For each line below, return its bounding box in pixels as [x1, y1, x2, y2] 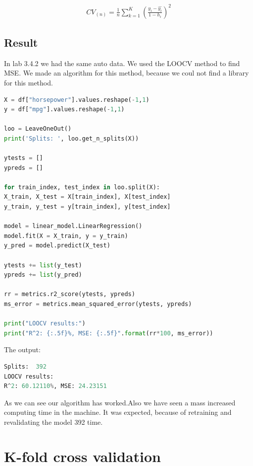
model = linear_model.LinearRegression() [4, 223, 143, 230]
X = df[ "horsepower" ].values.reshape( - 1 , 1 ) [4, 96, 150, 103]
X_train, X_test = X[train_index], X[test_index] [4, 193, 171, 201]
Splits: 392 [4, 363, 47, 370]
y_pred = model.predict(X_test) [4, 242, 110, 249]
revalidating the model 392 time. [4, 416, 103, 427]
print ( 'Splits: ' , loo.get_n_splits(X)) [4, 135, 139, 142]
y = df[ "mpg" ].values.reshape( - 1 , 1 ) [4, 106, 125, 113]
